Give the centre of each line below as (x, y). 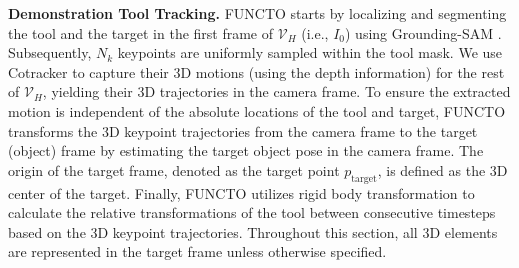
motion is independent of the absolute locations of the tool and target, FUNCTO (257, 110)
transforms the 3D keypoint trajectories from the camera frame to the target (243, 130)
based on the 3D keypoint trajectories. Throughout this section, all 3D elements (253, 231)
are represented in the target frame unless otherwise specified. (197, 251)
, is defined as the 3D (442, 169)
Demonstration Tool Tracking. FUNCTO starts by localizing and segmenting (257, 13)
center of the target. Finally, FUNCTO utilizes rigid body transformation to (241, 192)
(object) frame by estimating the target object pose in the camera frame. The (246, 150)
